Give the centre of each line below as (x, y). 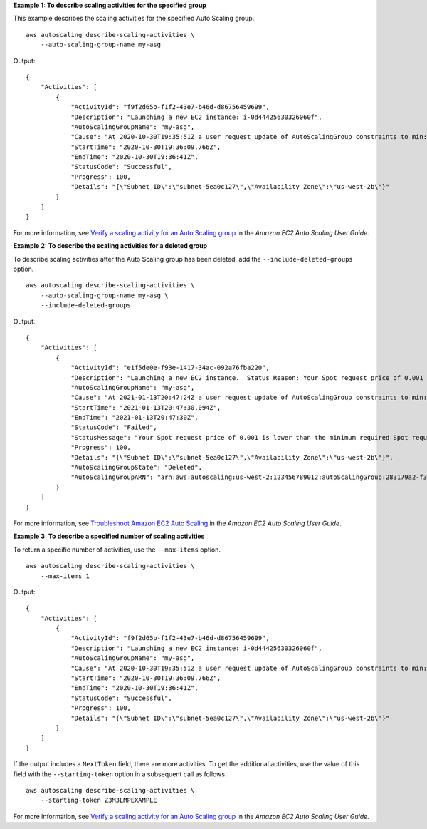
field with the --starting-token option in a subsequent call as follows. (120, 774)
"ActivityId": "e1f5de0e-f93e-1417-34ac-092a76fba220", (170, 368)
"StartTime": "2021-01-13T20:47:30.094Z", (146, 407)
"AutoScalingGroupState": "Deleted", (137, 468)
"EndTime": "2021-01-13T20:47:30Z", (135, 418)
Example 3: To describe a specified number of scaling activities (109, 536)
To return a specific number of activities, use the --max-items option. (117, 550)
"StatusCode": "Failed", (114, 427)
